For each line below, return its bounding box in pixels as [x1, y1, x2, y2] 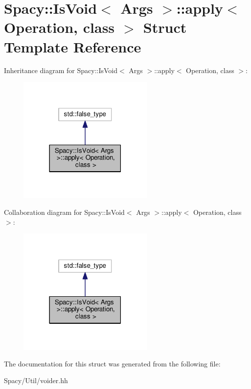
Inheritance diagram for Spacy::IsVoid [4, 65, 118, 75]
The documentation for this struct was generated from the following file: [4, 359, 221, 369]
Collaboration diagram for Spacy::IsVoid [4, 207, 125, 217]
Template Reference [4, 36, 141, 56]
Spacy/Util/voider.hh [4, 375, 68, 385]
